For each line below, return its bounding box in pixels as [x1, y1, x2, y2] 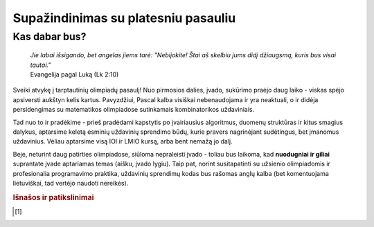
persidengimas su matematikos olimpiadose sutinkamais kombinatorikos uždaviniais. [12, 106, 255, 114]
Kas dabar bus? [12, 30, 87, 43]
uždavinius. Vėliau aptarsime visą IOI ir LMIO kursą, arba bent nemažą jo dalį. [12, 137, 233, 146]
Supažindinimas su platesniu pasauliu [12, 10, 236, 26]
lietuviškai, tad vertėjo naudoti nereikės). [12, 179, 129, 187]
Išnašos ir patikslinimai [12, 193, 94, 202]
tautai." [30, 61, 51, 69]
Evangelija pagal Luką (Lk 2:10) [30, 70, 119, 79]
